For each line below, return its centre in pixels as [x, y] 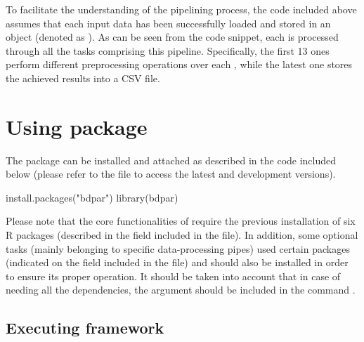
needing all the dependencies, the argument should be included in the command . [181, 290]
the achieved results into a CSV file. [83, 78]
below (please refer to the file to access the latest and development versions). [171, 174]
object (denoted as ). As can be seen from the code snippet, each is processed [172, 37]
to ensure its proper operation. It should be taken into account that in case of [173, 276]
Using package [77, 126]
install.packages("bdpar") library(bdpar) [92, 197]
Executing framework [85, 328]
